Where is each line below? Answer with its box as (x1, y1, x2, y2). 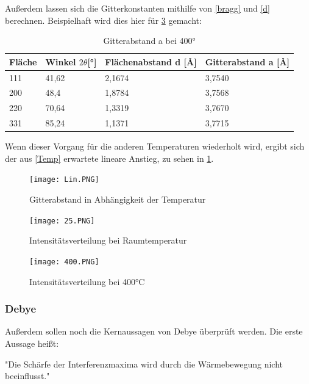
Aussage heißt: (5, 337, 59, 349)
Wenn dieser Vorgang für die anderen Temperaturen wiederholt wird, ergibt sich (5, 140, 305, 153)
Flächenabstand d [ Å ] (105, 55, 197, 68)
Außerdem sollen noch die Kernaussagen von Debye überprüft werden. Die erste (5, 325, 303, 338)
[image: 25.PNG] (29, 216, 95, 225)
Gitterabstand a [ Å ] (205, 55, 290, 68)
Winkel (45, 55, 76, 68)
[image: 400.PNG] (29, 257, 99, 266)
